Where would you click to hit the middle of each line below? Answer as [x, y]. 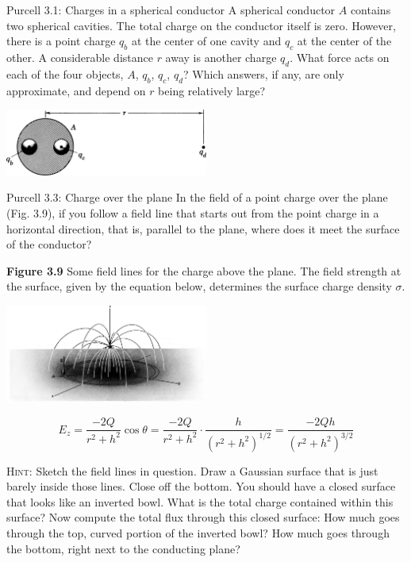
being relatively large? [212, 90]
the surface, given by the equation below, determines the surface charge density [199, 286]
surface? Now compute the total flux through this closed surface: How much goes [203, 517]
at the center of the [344, 41]
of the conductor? [49, 244]
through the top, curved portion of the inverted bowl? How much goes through [198, 533]
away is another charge [221, 57]
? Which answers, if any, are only [264, 73]
